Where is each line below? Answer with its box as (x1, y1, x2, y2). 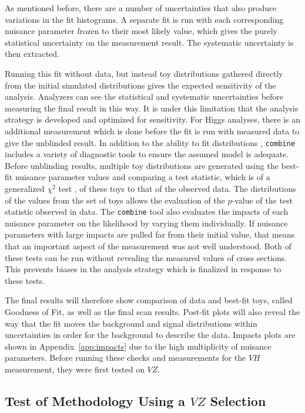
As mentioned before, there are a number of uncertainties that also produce (5, 2, 277, 13)
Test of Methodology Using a (5, 391, 186, 409)
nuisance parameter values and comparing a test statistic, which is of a (15, 171, 270, 183)
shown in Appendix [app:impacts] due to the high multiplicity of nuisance (5, 340, 272, 352)
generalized (5, 182, 45, 194)
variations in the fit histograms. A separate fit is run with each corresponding (5, 13, 284, 25)
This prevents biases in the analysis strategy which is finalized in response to (5, 263, 281, 275)
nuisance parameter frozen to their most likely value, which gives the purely (5, 25, 277, 37)
